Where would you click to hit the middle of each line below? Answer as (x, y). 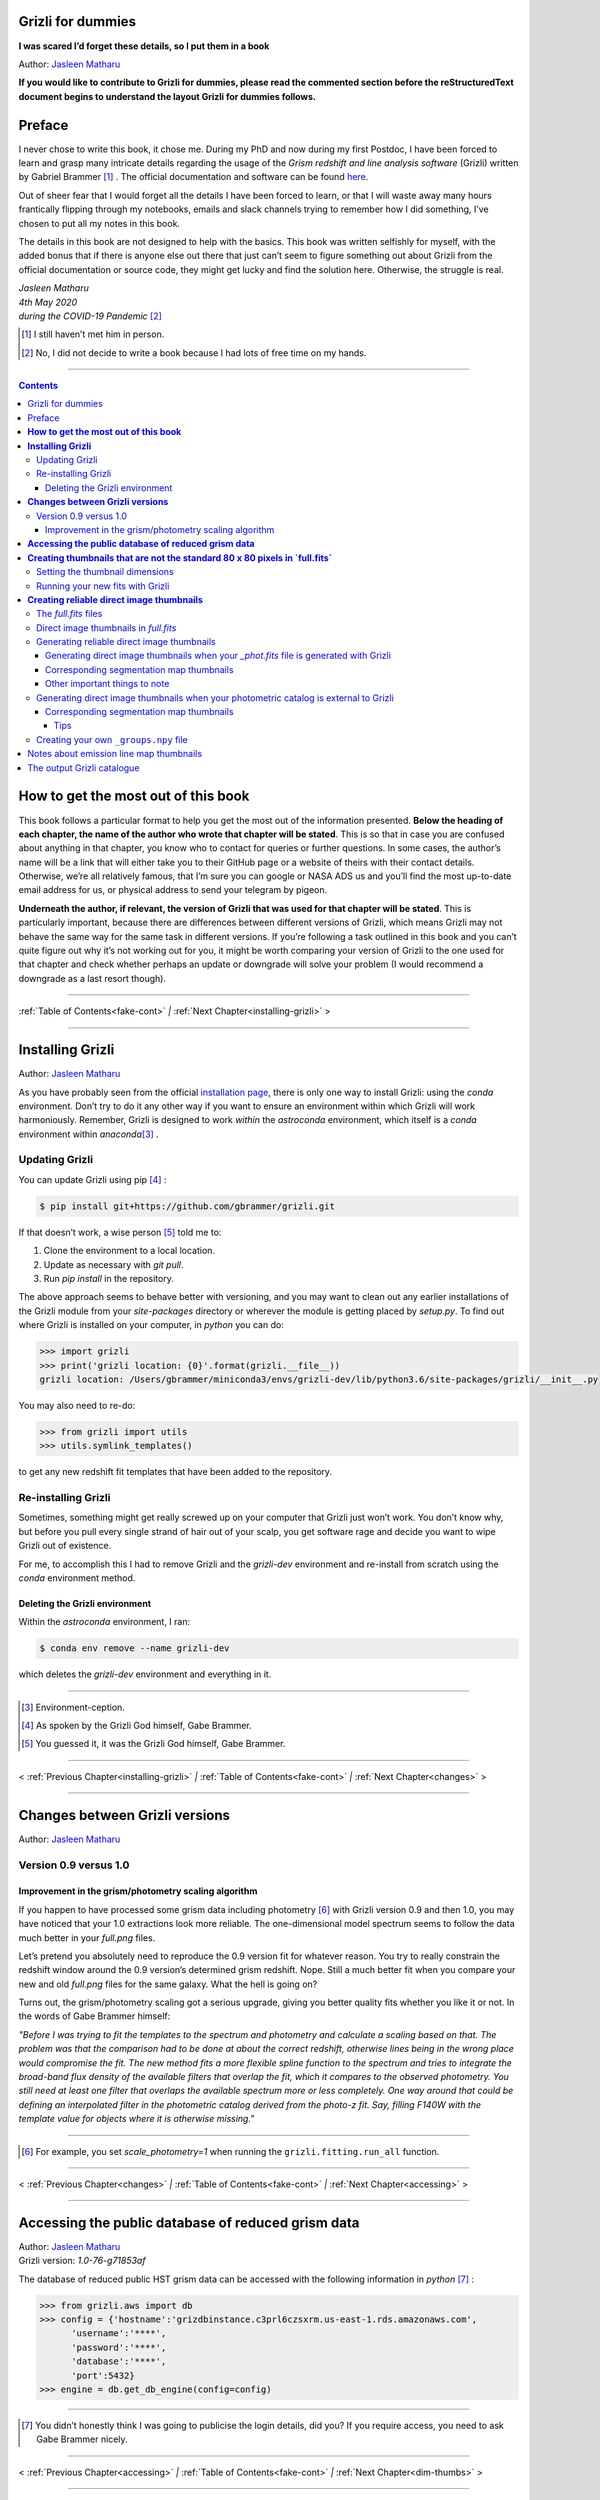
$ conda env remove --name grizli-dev (134, 1648)
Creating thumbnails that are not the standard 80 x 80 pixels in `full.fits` (179, 557)
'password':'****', (119, 2347)
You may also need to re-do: (77, 1405)
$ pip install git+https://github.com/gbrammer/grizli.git (187, 1206)
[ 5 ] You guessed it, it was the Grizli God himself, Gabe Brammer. (153, 1744)
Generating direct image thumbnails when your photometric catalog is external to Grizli (215, 697)
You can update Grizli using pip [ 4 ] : (92, 1179)
